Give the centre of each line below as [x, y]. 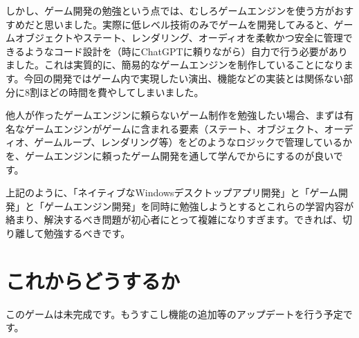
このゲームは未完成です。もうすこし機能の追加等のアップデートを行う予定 [174, 313]
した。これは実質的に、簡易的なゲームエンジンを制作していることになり [179, 65]
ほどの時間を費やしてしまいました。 [121, 92]
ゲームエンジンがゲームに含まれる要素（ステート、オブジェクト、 [174, 128]
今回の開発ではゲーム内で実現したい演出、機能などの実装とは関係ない [184, 78]
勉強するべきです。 [87, 233]
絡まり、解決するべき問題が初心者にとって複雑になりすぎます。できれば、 [174, 219]
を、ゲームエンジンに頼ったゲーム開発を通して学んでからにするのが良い [169, 155]
